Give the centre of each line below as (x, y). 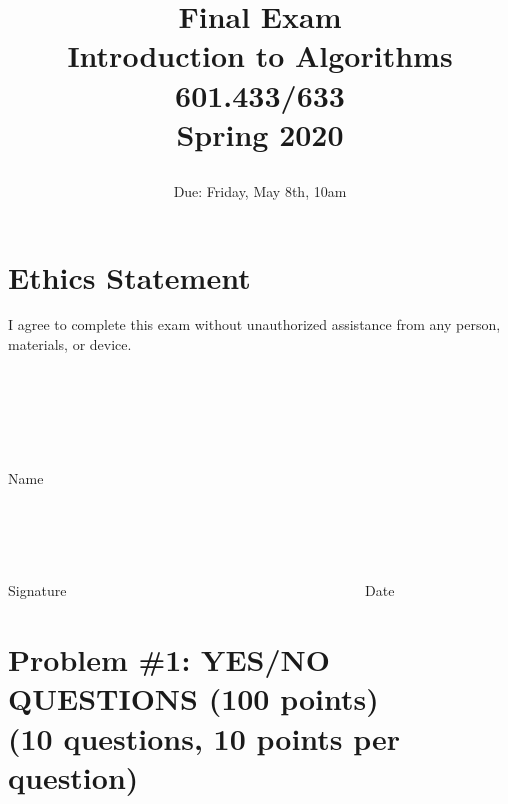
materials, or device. (70, 344)
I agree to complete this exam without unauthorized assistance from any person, (254, 324)
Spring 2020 (260, 133)
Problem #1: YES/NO (169, 659)
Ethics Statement (129, 276)
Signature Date (201, 590)
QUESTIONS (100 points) (193, 698)
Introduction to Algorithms (260, 55)
